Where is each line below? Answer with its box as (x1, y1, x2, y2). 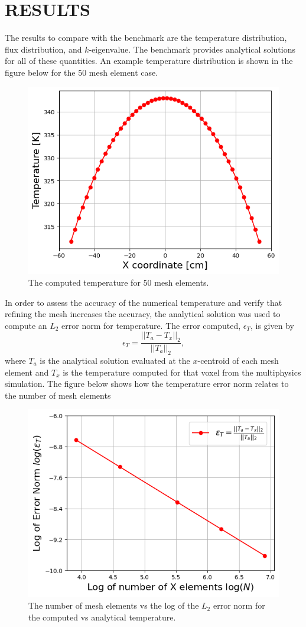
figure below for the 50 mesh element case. (5, 66, 158, 78)
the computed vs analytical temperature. (28, 610, 176, 623)
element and (5, 366, 49, 378)
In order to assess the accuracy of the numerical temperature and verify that (5, 296, 282, 308)
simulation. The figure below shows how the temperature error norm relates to (5, 377, 289, 390)
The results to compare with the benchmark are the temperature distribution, (5, 31, 287, 44)
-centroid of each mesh (197, 354, 279, 366)
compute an (5, 319, 47, 331)
